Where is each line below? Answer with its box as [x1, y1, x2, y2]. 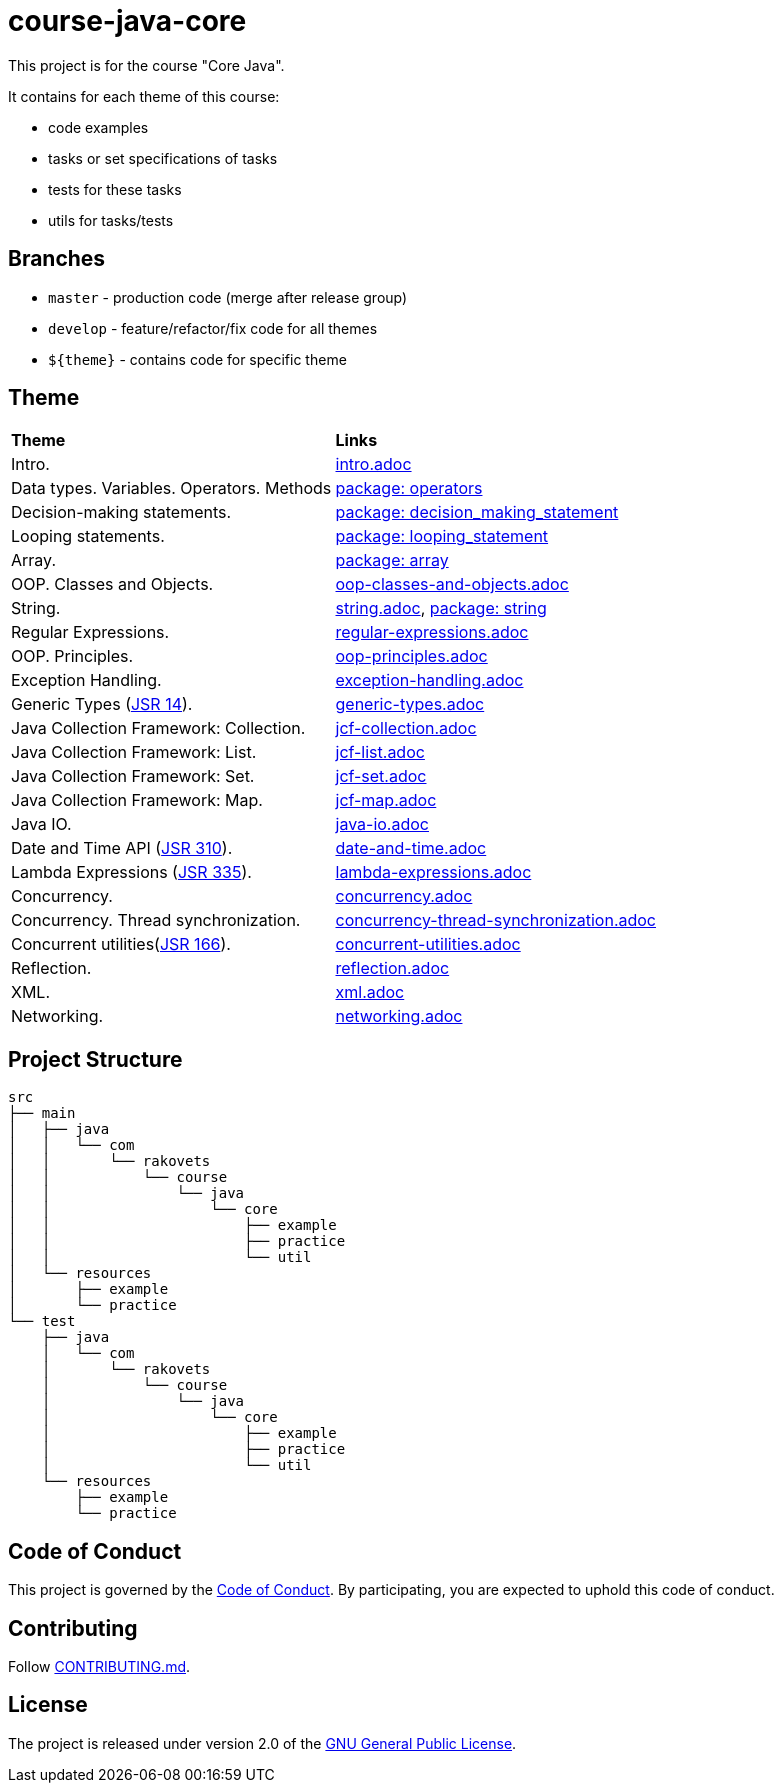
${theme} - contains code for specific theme [48, 350, 347, 368]
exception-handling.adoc [335, 670, 524, 691]
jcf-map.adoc [335, 790, 437, 811]
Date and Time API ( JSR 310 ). [11, 838, 233, 859]
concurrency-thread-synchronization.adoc [335, 910, 656, 931]
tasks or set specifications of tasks [48, 149, 278, 167]
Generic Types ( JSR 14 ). [11, 694, 193, 715]
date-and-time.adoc [335, 838, 487, 859]
